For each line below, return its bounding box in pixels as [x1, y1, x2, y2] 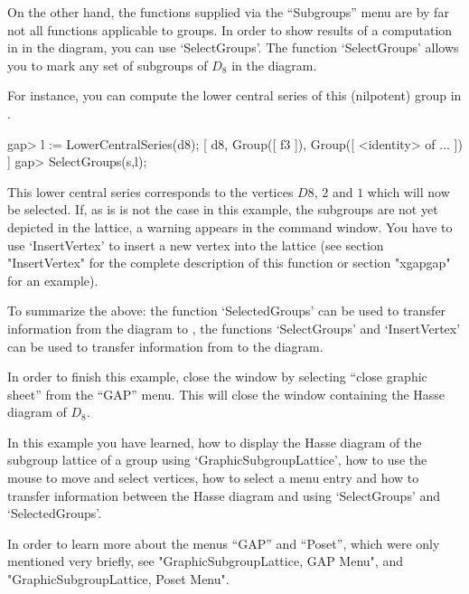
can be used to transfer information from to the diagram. [7, 336, 324, 355]
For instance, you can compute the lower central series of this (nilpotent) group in [7, 86, 462, 105]
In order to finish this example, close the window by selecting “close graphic [7, 367, 427, 386]
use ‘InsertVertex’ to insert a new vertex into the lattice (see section [7, 235, 384, 254]
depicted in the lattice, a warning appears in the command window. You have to [7, 217, 453, 236]
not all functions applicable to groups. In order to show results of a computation [7, 20, 453, 39]
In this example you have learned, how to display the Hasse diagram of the [7, 432, 422, 451]
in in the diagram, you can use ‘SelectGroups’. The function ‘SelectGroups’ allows [7, 38, 459, 57]
